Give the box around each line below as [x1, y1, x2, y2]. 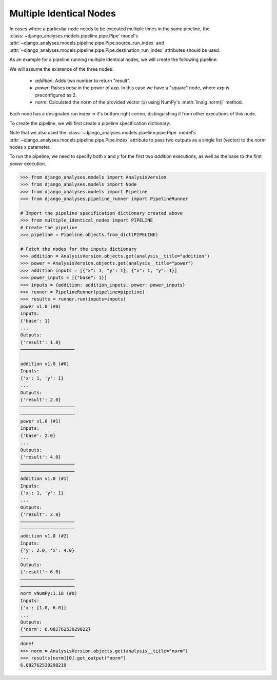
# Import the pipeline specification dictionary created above [20, 210, 183, 216]
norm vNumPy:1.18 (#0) [20, 590, 77, 596]
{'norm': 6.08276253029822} [20, 626, 91, 632]
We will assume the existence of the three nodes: [9, 66, 114, 72]
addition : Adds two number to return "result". [35, 77, 131, 84]
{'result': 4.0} [20, 454, 62, 460]
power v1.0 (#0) [20, 303, 62, 309]
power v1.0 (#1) [20, 418, 62, 424]
